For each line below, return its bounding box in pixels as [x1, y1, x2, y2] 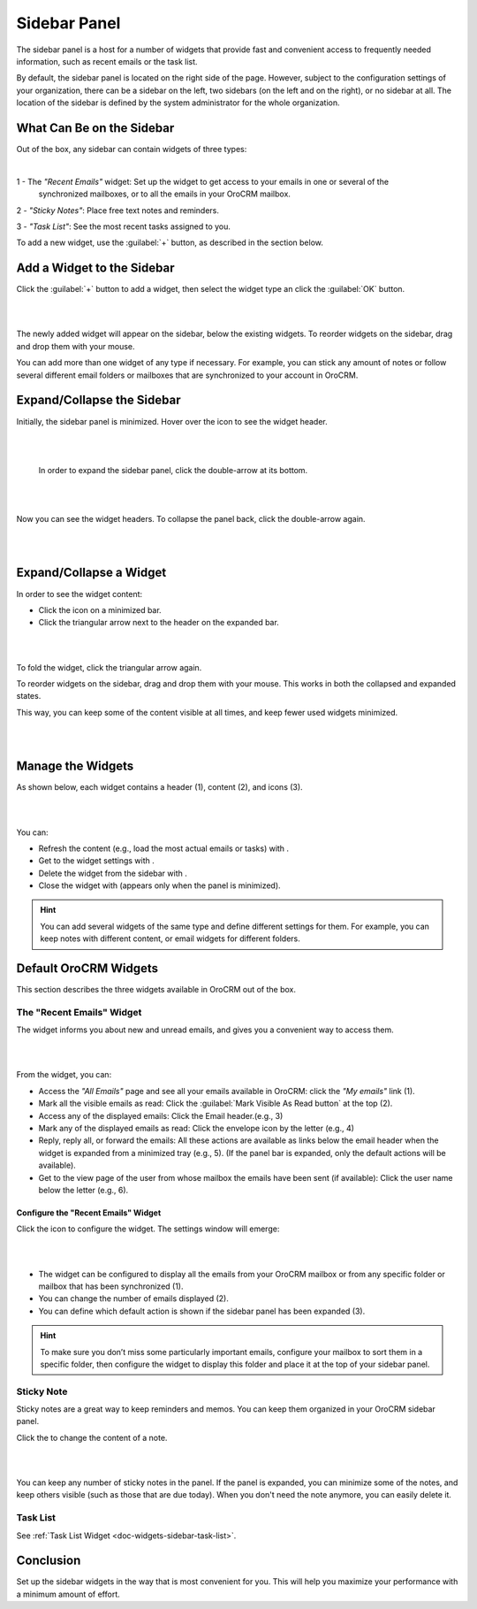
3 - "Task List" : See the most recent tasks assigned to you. [16, 221, 231, 232]
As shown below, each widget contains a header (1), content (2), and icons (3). [16, 782, 304, 793]
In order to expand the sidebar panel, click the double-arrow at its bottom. [38, 464, 308, 475]
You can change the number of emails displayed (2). [38, 1293, 229, 1304]
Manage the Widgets [16, 759, 134, 774]
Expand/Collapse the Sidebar [16, 393, 181, 408]
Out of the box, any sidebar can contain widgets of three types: [16, 144, 247, 155]
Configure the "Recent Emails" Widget [16, 1207, 162, 1218]
